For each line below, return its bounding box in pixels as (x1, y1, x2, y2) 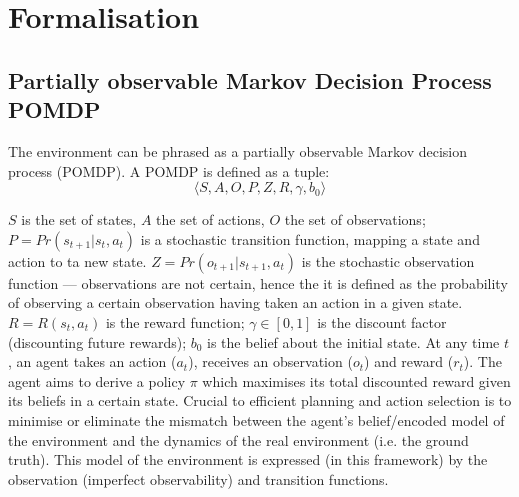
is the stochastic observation (301, 250, 475, 271)
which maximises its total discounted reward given (202, 370, 511, 391)
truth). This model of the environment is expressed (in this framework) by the (8, 449, 488, 470)
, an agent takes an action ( (8, 351, 177, 372)
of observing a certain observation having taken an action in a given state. (8, 292, 463, 313)
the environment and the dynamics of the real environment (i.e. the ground (8, 429, 469, 450)
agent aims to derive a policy (8, 370, 186, 391)
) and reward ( (364, 351, 454, 372)
